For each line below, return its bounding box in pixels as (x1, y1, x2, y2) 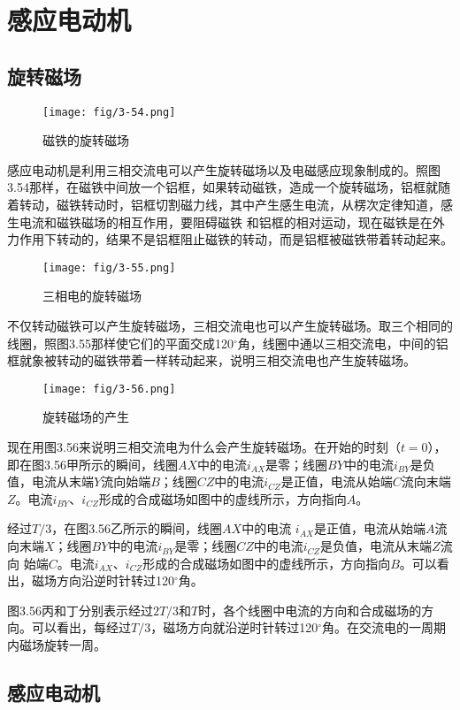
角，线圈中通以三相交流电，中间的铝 (237, 333, 448, 352)
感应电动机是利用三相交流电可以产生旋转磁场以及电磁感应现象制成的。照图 (7, 160, 441, 179)
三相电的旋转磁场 (42, 286, 142, 305)
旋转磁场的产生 (42, 408, 129, 426)
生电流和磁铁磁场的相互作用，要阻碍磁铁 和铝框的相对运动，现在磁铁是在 (7, 212, 433, 231)
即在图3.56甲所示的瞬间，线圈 (7, 454, 178, 473)
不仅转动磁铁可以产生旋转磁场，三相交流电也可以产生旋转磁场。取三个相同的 (7, 317, 453, 335)
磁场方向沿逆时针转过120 (31, 571, 174, 590)
